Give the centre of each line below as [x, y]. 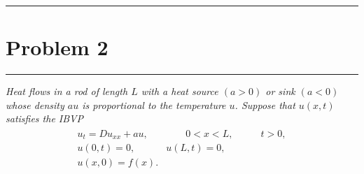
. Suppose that [265, 104]
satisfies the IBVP [45, 118]
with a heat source [180, 91]
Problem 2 [57, 47]
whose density [35, 104]
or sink [280, 91]
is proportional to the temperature [154, 104]
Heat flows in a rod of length [67, 91]
